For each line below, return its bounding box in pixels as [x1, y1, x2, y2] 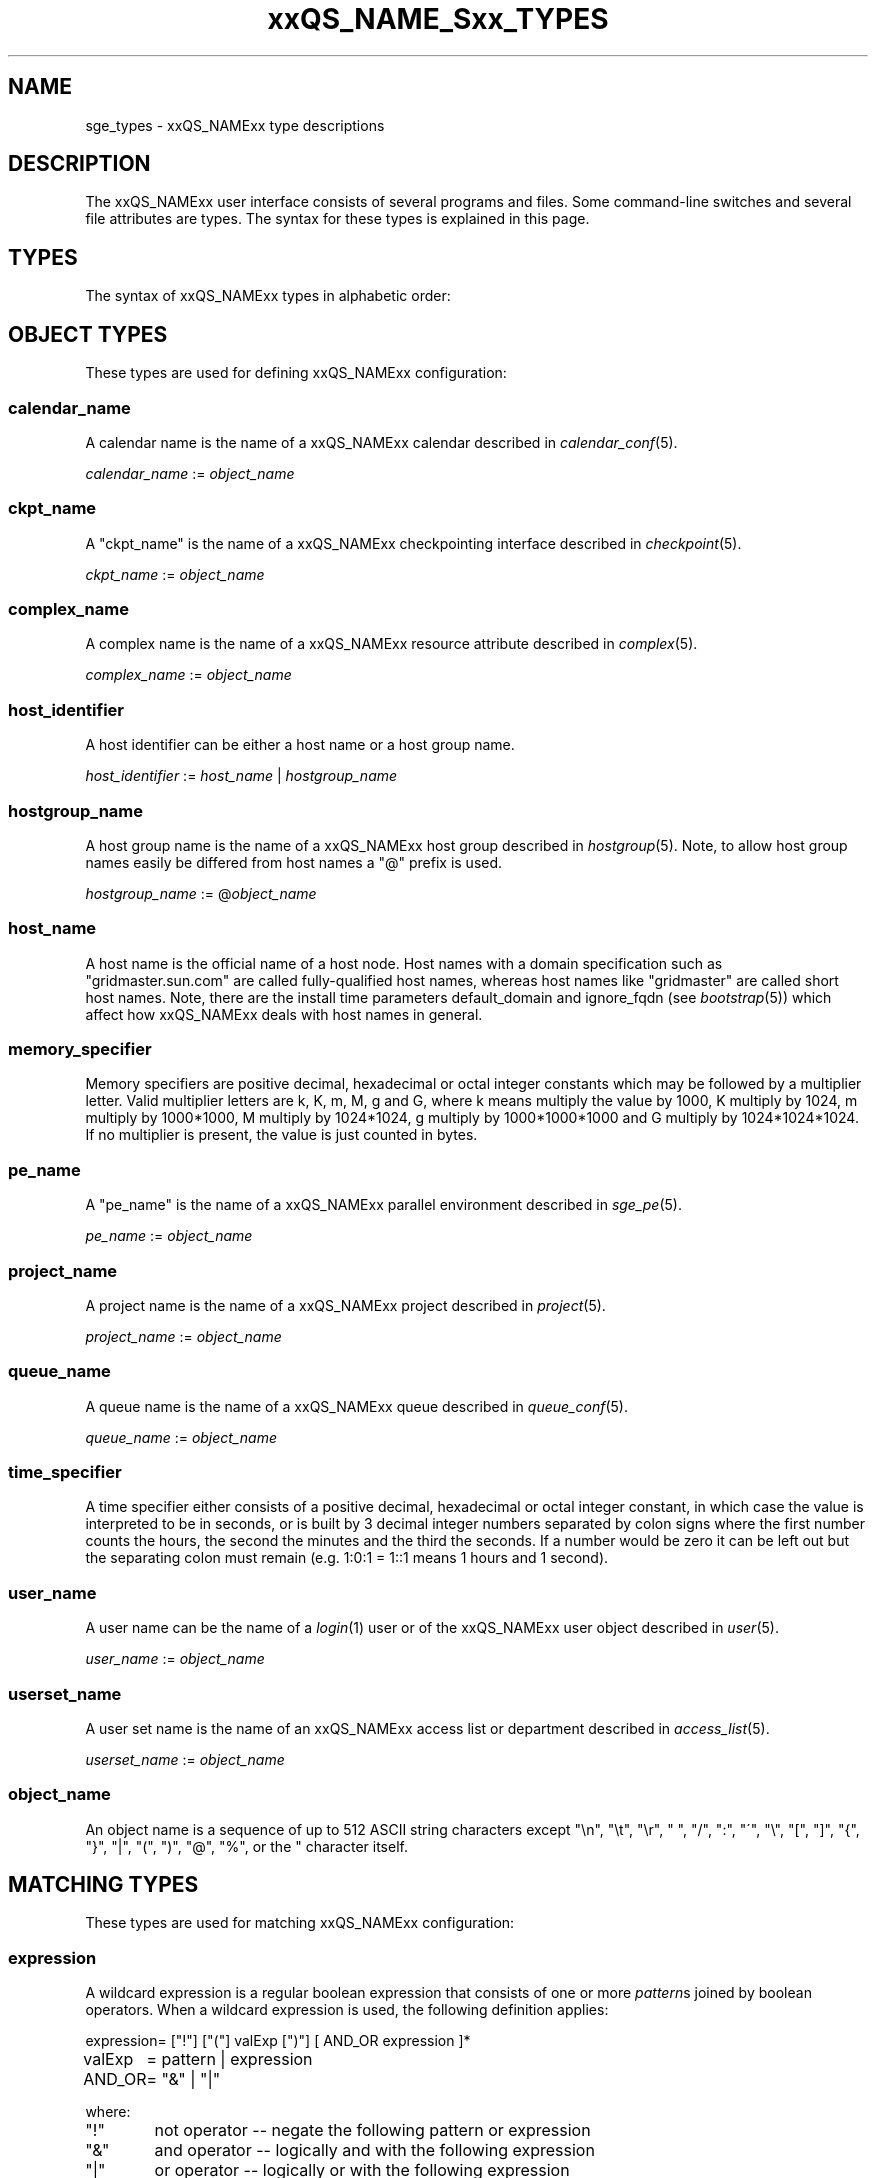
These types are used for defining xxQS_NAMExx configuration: [85, 364, 507, 382]
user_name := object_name [85, 1650, 265, 1668]
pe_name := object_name [85, 1227, 253, 1245]
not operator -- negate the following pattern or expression [154, 2120, 591, 2141]
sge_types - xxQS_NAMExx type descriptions [85, 116, 385, 134]
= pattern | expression [146, 2049, 313, 2070]
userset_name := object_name [85, 1750, 285, 1768]
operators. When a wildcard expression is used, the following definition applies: [85, 2001, 609, 2019]
